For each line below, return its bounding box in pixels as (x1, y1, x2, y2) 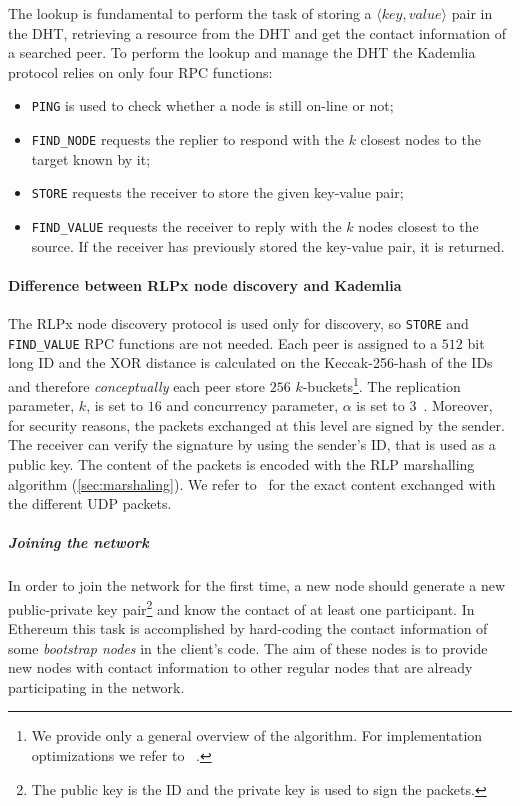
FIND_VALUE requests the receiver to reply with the (31, 215, 342, 236)
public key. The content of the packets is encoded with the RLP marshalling (8, 453, 475, 474)
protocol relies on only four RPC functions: (8, 61, 273, 82)
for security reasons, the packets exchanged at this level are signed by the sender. (8, 414, 505, 435)
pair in (451, 3, 493, 23)
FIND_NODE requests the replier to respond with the (31, 129, 344, 150)
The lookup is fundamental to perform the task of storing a (8, 3, 372, 23)
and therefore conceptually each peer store (8, 375, 266, 396)
